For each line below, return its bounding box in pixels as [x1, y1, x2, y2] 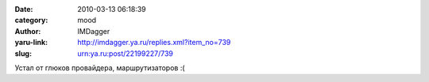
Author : [14, 26, 41, 35]
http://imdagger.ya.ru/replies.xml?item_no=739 [77, 38, 231, 47]
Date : [14, 5, 33, 13]
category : [14, 16, 48, 25]
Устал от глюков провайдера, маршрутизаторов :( [14, 63, 186, 73]
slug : [14, 48, 32, 58]
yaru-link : [14, 38, 48, 47]
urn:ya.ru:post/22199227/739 [77, 48, 174, 58]
